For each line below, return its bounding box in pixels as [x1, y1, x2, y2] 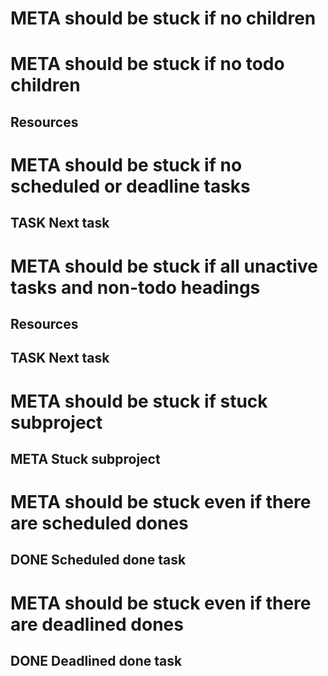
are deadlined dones [10, 613, 184, 636]
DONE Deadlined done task [10, 653, 183, 670]
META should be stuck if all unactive [10, 255, 318, 277]
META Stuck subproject [10, 450, 161, 467]
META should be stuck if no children [10, 7, 317, 30]
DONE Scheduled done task [10, 552, 187, 569]
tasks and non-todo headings [10, 276, 261, 299]
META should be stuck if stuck [10, 390, 268, 412]
